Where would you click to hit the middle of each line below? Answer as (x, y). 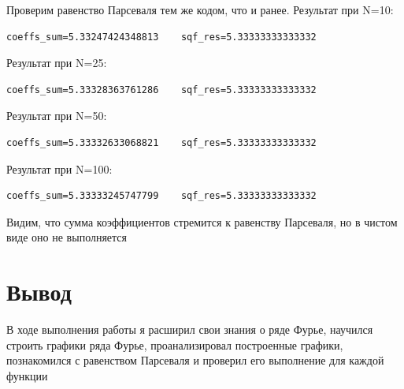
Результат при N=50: (57, 116)
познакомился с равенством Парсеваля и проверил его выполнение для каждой (195, 360)
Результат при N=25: (57, 63)
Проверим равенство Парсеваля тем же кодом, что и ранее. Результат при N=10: (200, 9)
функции (27, 375)
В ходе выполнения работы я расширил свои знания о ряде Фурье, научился (190, 329)
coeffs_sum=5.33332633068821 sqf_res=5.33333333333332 (161, 142)
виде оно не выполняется (67, 237)
